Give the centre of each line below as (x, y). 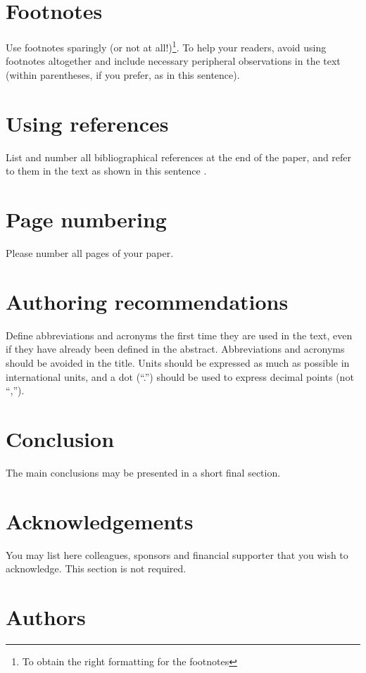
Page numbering (86, 219)
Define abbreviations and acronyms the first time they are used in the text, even (179, 335)
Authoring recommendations (147, 301)
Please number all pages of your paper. (90, 253)
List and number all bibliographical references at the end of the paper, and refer (179, 157)
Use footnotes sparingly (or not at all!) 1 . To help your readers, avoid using (166, 46)
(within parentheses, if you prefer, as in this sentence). (123, 74)
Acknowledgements (100, 521)
